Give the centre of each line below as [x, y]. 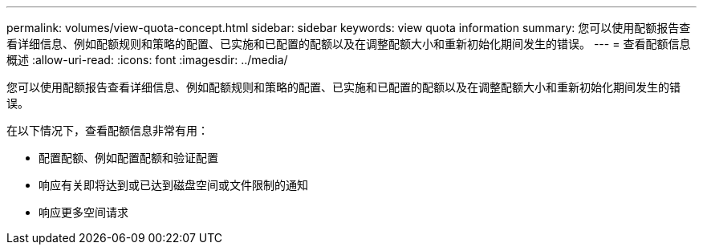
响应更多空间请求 [83, 212]
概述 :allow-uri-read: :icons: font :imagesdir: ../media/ [147, 60]
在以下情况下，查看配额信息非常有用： [108, 130]
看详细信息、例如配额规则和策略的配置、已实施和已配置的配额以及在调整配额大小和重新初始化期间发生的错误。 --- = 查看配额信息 [349, 44]
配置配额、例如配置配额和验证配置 [128, 158]
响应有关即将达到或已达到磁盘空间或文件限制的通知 [173, 185]
